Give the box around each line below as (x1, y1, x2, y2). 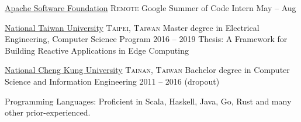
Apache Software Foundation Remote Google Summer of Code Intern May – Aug (5, 2, 296, 13)
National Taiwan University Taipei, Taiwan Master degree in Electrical (5, 21, 260, 33)
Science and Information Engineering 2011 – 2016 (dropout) (5, 75, 220, 87)
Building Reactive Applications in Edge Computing (5, 44, 189, 56)
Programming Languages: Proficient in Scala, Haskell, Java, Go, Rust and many (5, 95, 292, 107)
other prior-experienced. (5, 106, 91, 118)
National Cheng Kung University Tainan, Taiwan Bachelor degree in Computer (5, 64, 290, 76)
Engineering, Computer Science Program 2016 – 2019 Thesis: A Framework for (5, 33, 288, 45)
